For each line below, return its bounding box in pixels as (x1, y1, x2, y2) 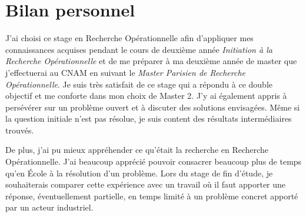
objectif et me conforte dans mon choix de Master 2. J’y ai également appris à (5, 89, 287, 102)
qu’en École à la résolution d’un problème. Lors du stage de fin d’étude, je (5, 166, 273, 179)
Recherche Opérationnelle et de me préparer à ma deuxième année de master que (5, 55, 297, 67)
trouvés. (5, 123, 34, 136)
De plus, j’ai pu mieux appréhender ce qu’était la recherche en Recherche (5, 143, 269, 156)
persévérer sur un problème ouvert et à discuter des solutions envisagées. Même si (5, 101, 300, 113)
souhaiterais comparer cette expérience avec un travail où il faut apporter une (5, 178, 286, 191)
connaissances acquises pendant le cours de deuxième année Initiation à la (5, 43, 272, 55)
